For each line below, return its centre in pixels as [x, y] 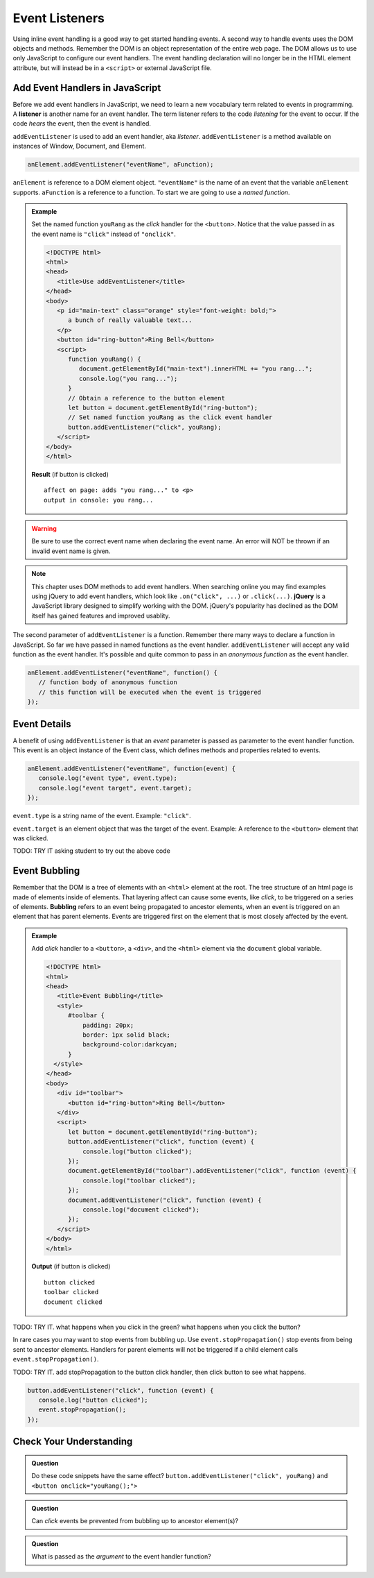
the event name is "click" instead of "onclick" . [104, 234]
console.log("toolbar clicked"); [139, 1180]
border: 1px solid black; [126, 1035]
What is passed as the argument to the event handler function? [121, 1556]
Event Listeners [59, 18]
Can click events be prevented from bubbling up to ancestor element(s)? [135, 1521]
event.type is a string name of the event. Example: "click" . [102, 816]
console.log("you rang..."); [128, 379]
